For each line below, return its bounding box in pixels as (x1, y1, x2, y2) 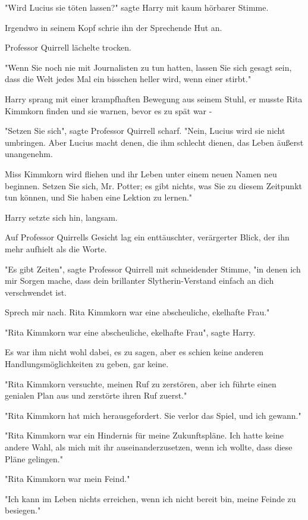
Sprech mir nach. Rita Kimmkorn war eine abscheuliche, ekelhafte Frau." (5, 306, 270, 318)
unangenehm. (5, 148, 53, 160)
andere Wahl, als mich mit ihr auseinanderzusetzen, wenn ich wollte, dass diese (5, 441, 293, 453)
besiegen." (5, 504, 41, 516)
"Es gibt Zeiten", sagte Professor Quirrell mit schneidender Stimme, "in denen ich (5, 262, 301, 275)
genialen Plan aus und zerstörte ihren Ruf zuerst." (5, 389, 187, 402)
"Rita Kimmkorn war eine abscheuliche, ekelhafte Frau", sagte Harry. (5, 325, 256, 338)
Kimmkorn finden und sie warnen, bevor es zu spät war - (5, 104, 212, 117)
